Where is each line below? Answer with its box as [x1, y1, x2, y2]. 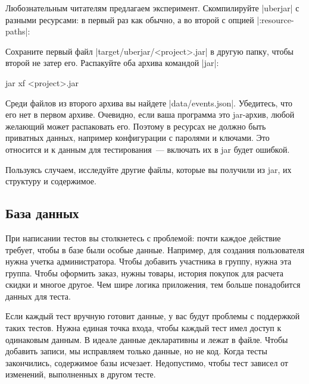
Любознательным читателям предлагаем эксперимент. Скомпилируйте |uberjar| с [5, 2, 299, 14]
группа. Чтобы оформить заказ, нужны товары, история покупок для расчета [5, 266, 284, 279]
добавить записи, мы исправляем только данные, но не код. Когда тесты [5, 345, 267, 357]
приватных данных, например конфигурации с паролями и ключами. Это [5, 131, 270, 144]
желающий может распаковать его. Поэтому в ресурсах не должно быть [5, 119, 266, 132]
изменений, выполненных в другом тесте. [5, 368, 156, 380]
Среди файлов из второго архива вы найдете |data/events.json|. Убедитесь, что [5, 96, 293, 109]
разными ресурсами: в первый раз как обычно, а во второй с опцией [5, 13, 254, 26]
